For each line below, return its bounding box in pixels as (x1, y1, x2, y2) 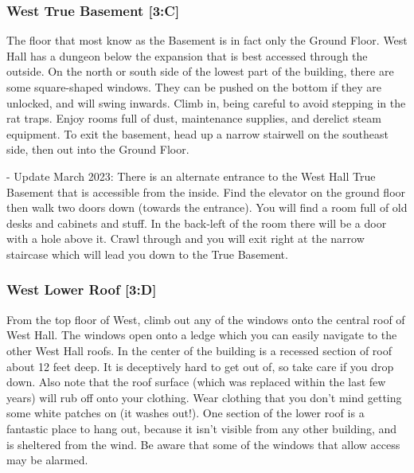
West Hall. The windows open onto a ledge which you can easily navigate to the (6, 326, 397, 343)
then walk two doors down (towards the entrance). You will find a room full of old (6, 199, 408, 216)
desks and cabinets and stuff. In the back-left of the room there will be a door (6, 214, 387, 231)
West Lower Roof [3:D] (6, 279, 157, 299)
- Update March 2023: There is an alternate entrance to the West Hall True (6, 167, 376, 184)
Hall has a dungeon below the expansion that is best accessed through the (6, 47, 368, 64)
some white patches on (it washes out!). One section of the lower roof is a (6, 405, 365, 421)
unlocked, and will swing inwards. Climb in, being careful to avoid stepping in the (6, 94, 406, 111)
